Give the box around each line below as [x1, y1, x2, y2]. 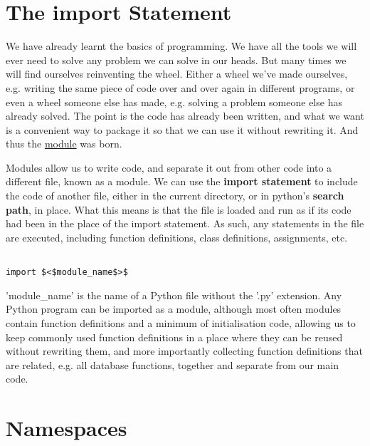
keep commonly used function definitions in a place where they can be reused [6, 329, 343, 344]
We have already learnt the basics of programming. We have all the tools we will [6, 38, 357, 53]
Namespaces [6, 413, 127, 442]
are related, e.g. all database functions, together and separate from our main [6, 357, 339, 372]
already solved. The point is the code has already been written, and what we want [6, 108, 364, 123]
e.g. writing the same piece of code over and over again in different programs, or [6, 80, 355, 95]
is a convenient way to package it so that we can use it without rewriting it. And [6, 122, 359, 137]
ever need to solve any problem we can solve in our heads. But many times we [6, 52, 347, 67]
